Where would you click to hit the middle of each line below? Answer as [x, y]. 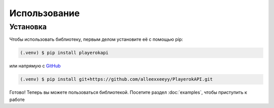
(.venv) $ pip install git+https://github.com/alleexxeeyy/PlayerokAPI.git [116, 79]
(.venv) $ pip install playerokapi [64, 53]
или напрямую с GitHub [35, 66]
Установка [28, 27]
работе [17, 99]
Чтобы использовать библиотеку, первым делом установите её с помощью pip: [96, 39]
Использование [45, 13]
